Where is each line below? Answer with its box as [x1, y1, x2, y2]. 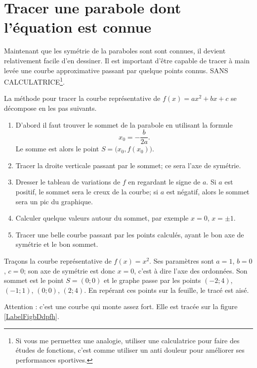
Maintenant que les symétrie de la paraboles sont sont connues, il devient [4, 46, 226, 56]
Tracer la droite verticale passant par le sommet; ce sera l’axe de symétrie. [15, 160, 241, 170]
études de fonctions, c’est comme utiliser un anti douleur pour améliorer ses [15, 345, 245, 355]
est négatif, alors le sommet [166, 186, 250, 196]
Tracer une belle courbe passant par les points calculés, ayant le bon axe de [15, 229, 244, 239]
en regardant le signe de [128, 177, 201, 187]
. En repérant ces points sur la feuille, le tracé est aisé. [84, 284, 249, 295]
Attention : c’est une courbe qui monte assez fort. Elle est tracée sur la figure [4, 301, 238, 312]
